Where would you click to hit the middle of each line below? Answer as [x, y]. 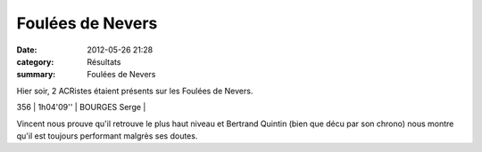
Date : [27, 50]
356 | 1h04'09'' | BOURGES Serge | [81, 108]
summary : [36, 75]
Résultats [104, 61]
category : [35, 61]
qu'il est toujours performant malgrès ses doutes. [107, 136]
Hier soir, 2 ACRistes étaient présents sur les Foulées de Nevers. [135, 91]
